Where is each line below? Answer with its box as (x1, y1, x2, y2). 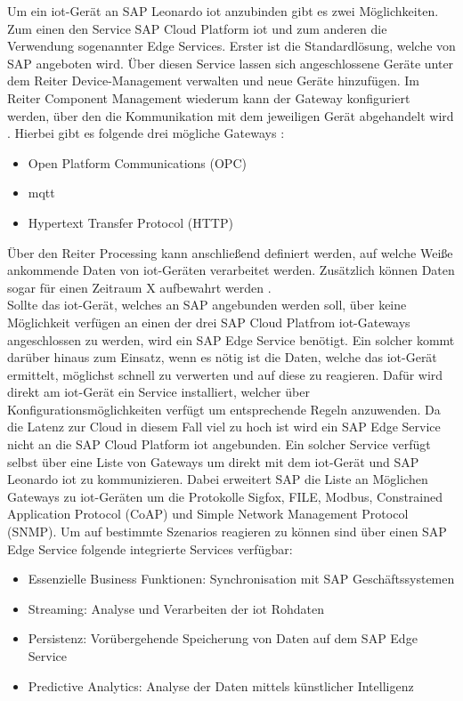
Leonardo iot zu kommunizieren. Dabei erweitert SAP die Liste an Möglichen (7, 470, 428, 488)
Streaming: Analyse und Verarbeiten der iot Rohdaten (28, 599, 324, 617)
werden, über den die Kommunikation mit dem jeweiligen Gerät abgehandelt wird (7, 106, 454, 125)
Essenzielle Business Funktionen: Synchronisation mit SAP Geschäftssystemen (28, 569, 455, 588)
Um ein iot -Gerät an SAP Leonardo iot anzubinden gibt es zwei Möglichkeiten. (7, 2, 439, 20)
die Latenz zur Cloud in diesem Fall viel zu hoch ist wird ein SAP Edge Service (7, 417, 441, 436)
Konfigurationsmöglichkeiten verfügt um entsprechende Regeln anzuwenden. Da (7, 399, 441, 418)
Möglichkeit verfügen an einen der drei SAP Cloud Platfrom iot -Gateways (7, 312, 410, 331)
